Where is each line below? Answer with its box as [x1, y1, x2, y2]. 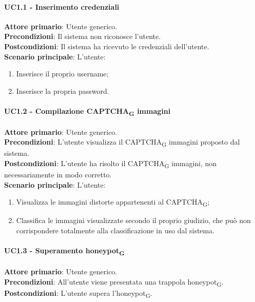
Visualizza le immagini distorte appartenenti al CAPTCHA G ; [16, 196, 210, 209]
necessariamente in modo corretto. [4, 169, 112, 180]
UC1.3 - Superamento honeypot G [4, 245, 125, 257]
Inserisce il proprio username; [16, 68, 109, 79]
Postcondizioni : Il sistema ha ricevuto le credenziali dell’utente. [4, 41, 209, 51]
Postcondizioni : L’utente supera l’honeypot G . [4, 287, 152, 299]
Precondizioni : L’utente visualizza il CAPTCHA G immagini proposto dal [4, 136, 240, 149]
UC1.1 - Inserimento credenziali [4, 1, 120, 12]
